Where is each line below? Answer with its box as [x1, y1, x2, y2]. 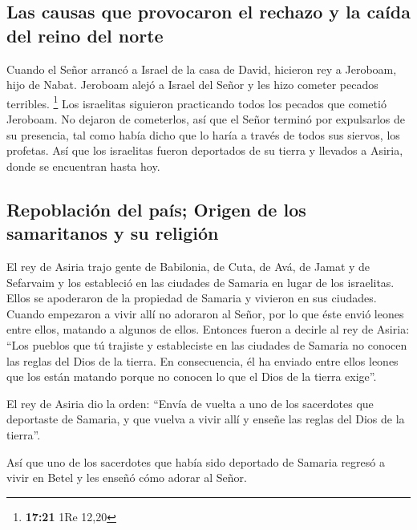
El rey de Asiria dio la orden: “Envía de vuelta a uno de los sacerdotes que [6, 394, 374, 411]
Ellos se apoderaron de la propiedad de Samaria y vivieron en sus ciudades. [6, 289, 377, 306]
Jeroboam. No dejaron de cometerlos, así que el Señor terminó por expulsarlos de [6, 111, 405, 127]
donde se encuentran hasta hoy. [6, 157, 160, 174]
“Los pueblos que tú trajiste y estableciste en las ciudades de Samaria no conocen [6, 336, 407, 353]
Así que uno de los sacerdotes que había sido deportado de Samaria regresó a [6, 453, 385, 470]
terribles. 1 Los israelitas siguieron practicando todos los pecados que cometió [6, 92, 387, 111]
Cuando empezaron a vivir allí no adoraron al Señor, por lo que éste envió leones [6, 305, 404, 322]
